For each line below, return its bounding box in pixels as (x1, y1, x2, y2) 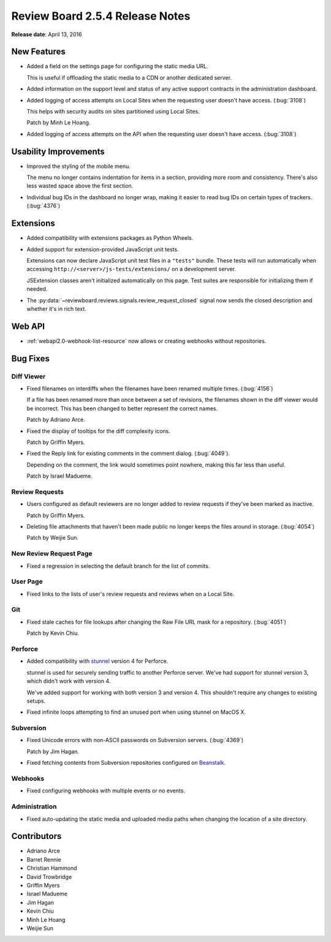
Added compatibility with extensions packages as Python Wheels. (26, 234, 194, 242)
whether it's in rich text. (26, 305, 87, 312)
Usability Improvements (11, 146, 105, 156)
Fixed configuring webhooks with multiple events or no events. (26, 787, 185, 794)
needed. (26, 285, 48, 293)
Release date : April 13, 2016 (11, 31, 82, 38)
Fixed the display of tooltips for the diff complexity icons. (26, 427, 171, 435)
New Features (11, 47, 66, 57)
